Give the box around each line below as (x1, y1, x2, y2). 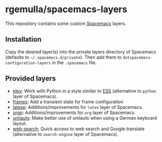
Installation (5, 35, 42, 44)
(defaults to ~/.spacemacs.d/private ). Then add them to (5, 54, 122, 60)
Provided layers (5, 74, 56, 83)
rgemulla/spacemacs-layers (5, 4, 127, 15)
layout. (12, 120, 27, 126)
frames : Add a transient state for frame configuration (12, 98, 123, 105)
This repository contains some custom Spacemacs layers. (5, 20, 126, 26)
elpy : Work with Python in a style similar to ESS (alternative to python (12, 88, 156, 94)
